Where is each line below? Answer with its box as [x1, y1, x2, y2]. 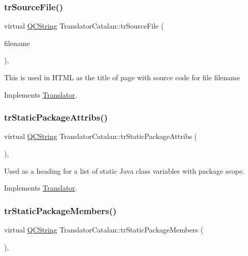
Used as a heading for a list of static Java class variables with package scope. [4, 165, 244, 176]
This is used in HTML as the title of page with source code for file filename [4, 72, 240, 82]
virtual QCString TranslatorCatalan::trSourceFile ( [4, 20, 164, 31]
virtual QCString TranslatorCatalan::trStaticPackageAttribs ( [4, 131, 197, 142]
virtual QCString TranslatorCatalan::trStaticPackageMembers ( [4, 224, 204, 235]
